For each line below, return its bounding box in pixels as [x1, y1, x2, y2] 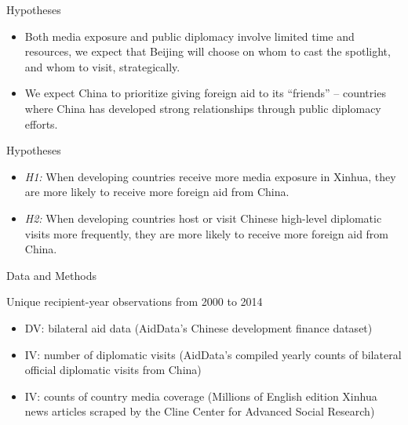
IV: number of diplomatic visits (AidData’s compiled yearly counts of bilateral [24, 346, 402, 362]
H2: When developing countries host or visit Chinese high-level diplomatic [24, 209, 382, 226]
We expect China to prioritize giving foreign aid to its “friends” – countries [24, 85, 386, 101]
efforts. [24, 115, 58, 132]
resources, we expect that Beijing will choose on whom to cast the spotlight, [24, 43, 391, 60]
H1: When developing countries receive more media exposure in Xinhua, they [24, 168, 396, 184]
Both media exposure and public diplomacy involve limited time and [24, 27, 355, 44]
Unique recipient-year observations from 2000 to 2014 [6, 293, 263, 310]
